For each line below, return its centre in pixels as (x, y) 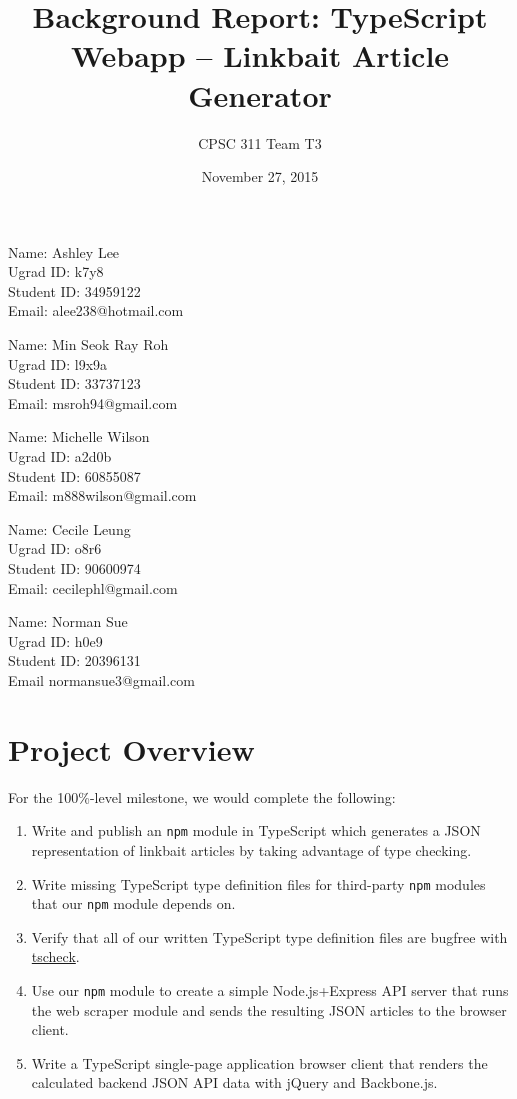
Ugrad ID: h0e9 (55, 640)
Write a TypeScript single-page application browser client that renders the (259, 1062)
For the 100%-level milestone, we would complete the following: (202, 796)
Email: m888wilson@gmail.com (102, 495)
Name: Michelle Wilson (79, 436)
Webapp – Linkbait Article (260, 55)
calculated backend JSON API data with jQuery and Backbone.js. (234, 1082)
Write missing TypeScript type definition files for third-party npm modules (258, 883)
